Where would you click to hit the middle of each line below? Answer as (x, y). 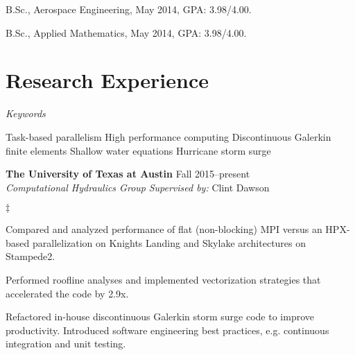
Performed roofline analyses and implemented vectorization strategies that (163, 280)
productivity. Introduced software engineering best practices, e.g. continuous (167, 330)
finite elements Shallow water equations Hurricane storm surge (138, 150)
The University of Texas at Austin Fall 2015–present (128, 174)
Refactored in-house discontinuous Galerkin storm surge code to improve (160, 317)
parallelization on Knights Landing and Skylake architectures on (169, 242)
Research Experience (107, 80)
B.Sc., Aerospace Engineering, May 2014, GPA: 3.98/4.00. (129, 9)
